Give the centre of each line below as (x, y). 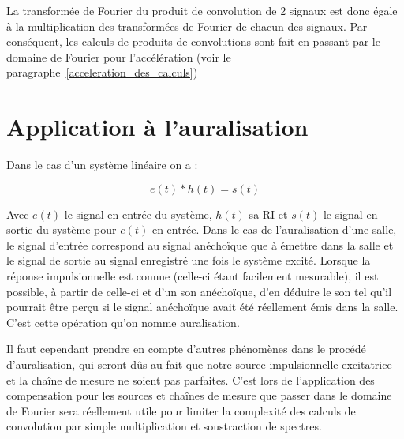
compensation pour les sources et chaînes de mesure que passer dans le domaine (199, 395)
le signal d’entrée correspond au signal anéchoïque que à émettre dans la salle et (200, 244)
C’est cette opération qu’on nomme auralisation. (123, 322)
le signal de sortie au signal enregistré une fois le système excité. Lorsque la (189, 260)
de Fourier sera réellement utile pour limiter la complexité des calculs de (181, 410)
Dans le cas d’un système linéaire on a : (102, 165)
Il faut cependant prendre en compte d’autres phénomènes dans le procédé (186, 349)
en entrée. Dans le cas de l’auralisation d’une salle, (274, 229)
